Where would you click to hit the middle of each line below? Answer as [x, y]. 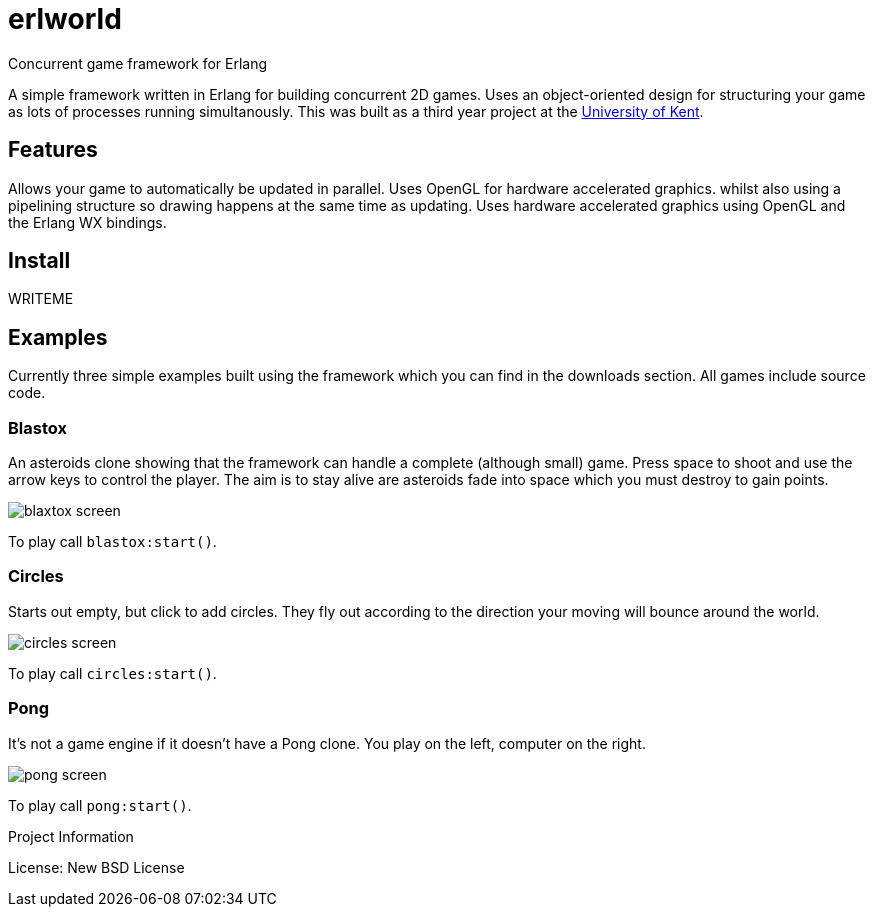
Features [53, 150]
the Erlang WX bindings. [87, 222]
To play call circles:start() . [112, 673]
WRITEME [41, 299]
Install [39, 261]
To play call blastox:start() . [112, 542]
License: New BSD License [96, 867]
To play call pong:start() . [100, 805]
